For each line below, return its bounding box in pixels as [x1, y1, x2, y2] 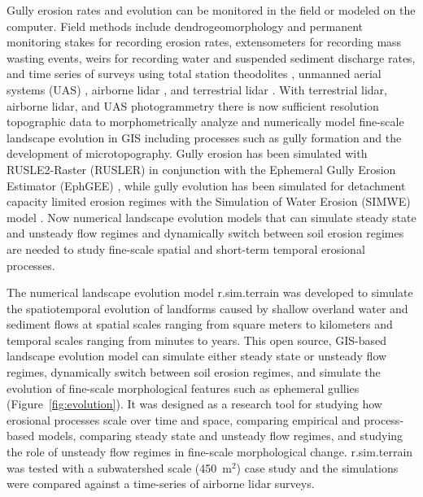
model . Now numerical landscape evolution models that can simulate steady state [7, 208, 416, 225]
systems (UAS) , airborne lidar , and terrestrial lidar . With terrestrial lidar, [7, 81, 387, 98]
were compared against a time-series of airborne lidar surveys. [7, 475, 315, 492]
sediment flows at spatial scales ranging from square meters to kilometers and [7, 316, 393, 333]
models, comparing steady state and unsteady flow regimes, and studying [37, 427, 403, 444]
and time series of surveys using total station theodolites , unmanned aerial [7, 65, 382, 82]
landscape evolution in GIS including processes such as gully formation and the [7, 129, 402, 146]
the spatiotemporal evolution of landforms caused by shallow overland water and [7, 299, 408, 316]
